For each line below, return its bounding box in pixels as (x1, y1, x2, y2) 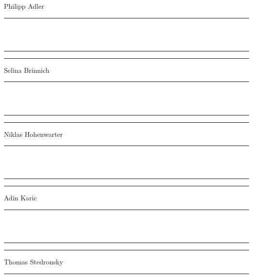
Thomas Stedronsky (4, 257, 63, 267)
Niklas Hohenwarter (4, 129, 63, 139)
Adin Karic (4, 193, 37, 203)
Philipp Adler (4, 1, 44, 11)
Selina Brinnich (4, 65, 50, 75)
